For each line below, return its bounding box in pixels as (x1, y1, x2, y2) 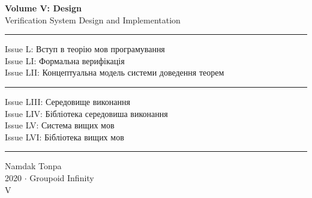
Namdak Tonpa (5, 160, 62, 172)
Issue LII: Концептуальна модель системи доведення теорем (5, 66, 224, 79)
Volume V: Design (5, 2, 82, 14)
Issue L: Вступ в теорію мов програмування (5, 43, 165, 55)
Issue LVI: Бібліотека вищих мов (5, 130, 124, 143)
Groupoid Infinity (29, 171, 94, 184)
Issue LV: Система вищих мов (5, 119, 115, 131)
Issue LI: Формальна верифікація (5, 54, 125, 67)
